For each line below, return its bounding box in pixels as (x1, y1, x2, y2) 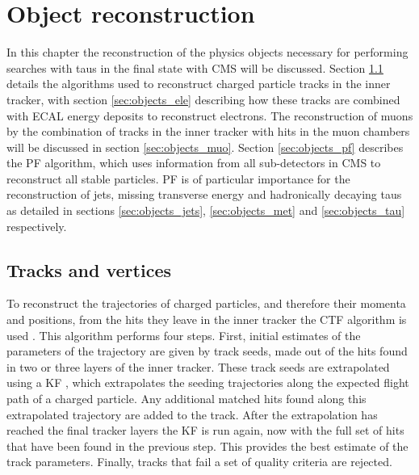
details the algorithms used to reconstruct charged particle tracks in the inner (6, 75, 391, 92)
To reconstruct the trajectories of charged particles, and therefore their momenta (6, 295, 406, 312)
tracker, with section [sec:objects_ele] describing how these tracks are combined (6, 90, 400, 107)
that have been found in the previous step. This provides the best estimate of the (6, 437, 409, 454)
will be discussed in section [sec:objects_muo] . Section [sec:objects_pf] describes (6, 138, 404, 155)
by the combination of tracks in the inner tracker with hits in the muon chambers (6, 123, 410, 140)
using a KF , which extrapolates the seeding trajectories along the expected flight (6, 374, 409, 391)
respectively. (6, 217, 67, 234)
